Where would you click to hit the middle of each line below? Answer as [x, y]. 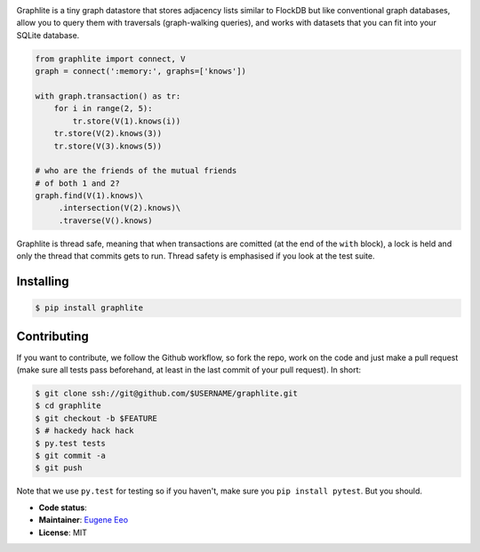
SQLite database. [48, 35]
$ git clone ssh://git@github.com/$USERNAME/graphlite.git [166, 394]
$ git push [59, 468]
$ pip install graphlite [89, 308]
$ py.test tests [71, 443]
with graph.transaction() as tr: [108, 96]
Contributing [52, 336]
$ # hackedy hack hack [84, 431]
